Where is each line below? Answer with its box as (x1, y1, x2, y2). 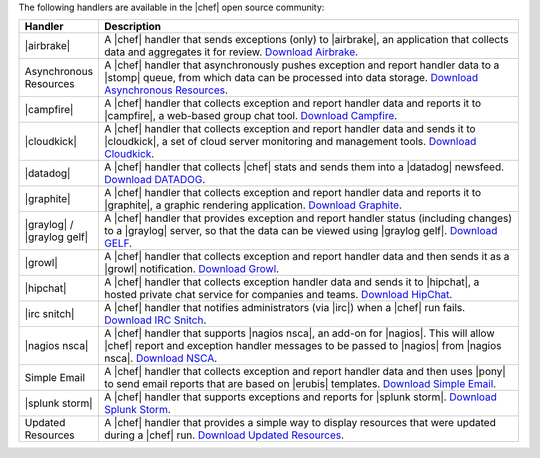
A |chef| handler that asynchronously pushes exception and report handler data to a (104, 58, 500, 72)
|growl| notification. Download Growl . (104, 262, 280, 276)
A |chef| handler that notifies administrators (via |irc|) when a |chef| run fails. (104, 301, 466, 315)
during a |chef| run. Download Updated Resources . (104, 428, 345, 442)
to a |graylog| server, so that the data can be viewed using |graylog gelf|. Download (104, 224, 498, 238)
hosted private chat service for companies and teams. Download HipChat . (104, 288, 453, 302)
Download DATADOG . (104, 173, 206, 187)
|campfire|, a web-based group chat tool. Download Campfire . (104, 109, 398, 123)
